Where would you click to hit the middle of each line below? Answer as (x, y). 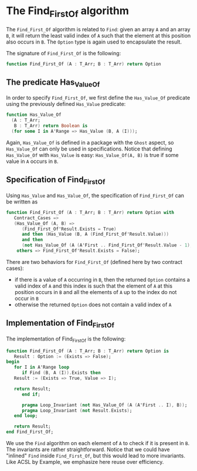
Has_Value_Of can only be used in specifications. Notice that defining (89, 149)
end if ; (31, 394)
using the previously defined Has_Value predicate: (66, 104)
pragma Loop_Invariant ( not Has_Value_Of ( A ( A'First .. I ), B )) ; (104, 405)
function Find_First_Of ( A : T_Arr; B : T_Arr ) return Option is (87, 351)
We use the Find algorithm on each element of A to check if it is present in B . (98, 443)
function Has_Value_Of (34, 115)
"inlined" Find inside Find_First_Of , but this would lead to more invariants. (96, 456)
